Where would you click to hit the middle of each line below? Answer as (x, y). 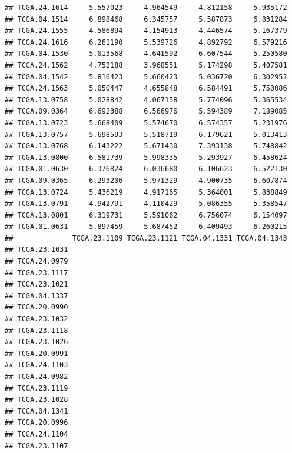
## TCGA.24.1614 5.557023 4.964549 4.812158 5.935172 (146, 8)
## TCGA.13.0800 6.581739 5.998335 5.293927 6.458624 (146, 157)
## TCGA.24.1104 (36, 434)
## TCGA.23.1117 (36, 273)
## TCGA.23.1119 (36, 388)
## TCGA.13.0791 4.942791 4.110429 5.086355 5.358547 (146, 204)
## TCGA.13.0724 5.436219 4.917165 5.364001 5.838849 (146, 192)
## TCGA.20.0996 (36, 423)
